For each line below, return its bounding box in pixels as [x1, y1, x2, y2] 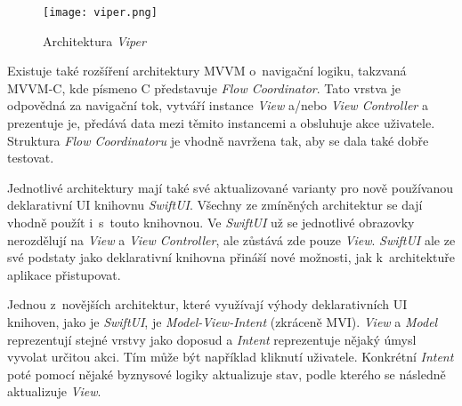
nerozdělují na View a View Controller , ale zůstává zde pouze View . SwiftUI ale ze [7, 230, 456, 249]
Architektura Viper [43, 31, 146, 50]
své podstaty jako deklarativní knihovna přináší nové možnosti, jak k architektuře [7, 248, 455, 267]
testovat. [7, 148, 54, 167]
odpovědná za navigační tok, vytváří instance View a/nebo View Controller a [7, 96, 428, 115]
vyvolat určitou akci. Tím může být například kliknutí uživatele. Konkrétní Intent [7, 347, 454, 366]
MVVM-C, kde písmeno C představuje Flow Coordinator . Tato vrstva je [7, 78, 401, 97]
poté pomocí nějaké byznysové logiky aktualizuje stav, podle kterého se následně [7, 364, 446, 383]
